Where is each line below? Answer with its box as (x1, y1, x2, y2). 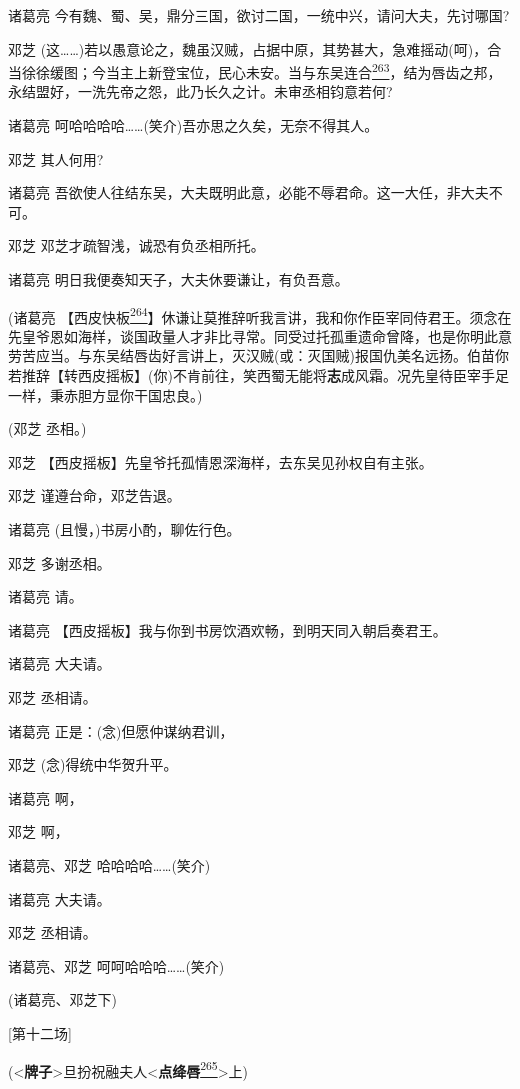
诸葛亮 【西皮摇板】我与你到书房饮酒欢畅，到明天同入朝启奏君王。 (8, 619, 447, 640)
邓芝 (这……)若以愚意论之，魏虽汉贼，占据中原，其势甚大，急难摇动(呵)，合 (8, 38, 502, 59)
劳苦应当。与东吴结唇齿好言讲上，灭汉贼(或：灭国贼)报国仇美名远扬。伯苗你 (8, 345, 509, 366)
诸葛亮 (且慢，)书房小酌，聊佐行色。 (8, 519, 241, 539)
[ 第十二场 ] (8, 1022, 72, 1043)
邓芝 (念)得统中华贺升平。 (8, 754, 178, 775)
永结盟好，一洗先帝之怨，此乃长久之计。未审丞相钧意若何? (8, 81, 393, 102)
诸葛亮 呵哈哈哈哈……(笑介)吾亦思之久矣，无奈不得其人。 (8, 115, 379, 136)
